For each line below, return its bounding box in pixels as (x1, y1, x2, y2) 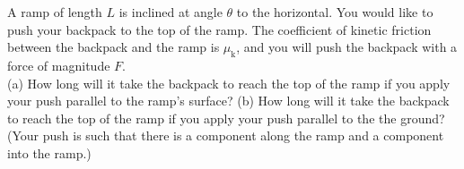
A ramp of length (7, 3, 102, 21)
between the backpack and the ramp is (7, 38, 220, 56)
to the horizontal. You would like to (236, 3, 433, 21)
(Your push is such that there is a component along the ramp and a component (7, 126, 444, 145)
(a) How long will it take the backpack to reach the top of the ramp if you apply (7, 73, 451, 92)
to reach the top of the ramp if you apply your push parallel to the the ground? (7, 108, 445, 127)
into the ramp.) (7, 143, 92, 162)
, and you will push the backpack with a (236, 38, 458, 56)
